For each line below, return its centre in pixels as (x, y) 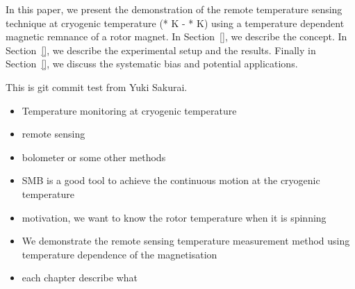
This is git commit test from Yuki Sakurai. (97, 86)
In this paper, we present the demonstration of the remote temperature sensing (174, 9)
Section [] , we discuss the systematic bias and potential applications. (152, 64)
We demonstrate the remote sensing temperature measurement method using (186, 241)
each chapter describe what (80, 278)
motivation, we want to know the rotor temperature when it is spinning (174, 217)
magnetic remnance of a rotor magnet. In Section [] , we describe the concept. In (176, 36)
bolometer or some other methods (94, 157)
